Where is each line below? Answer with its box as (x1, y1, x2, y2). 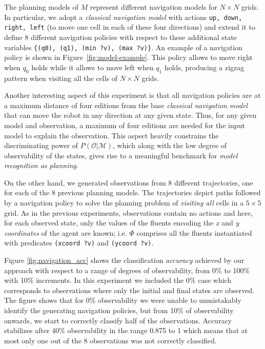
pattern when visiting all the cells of (4, 72, 118, 83)
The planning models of (4, 2, 78, 12)
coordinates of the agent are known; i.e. (4, 227, 127, 238)
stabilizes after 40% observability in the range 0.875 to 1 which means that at (4, 325, 248, 336)
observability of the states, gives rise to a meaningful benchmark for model (4, 150, 238, 160)
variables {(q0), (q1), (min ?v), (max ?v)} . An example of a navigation (4, 42, 242, 52)
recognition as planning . (4, 160, 78, 171)
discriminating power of (4, 140, 78, 151)
